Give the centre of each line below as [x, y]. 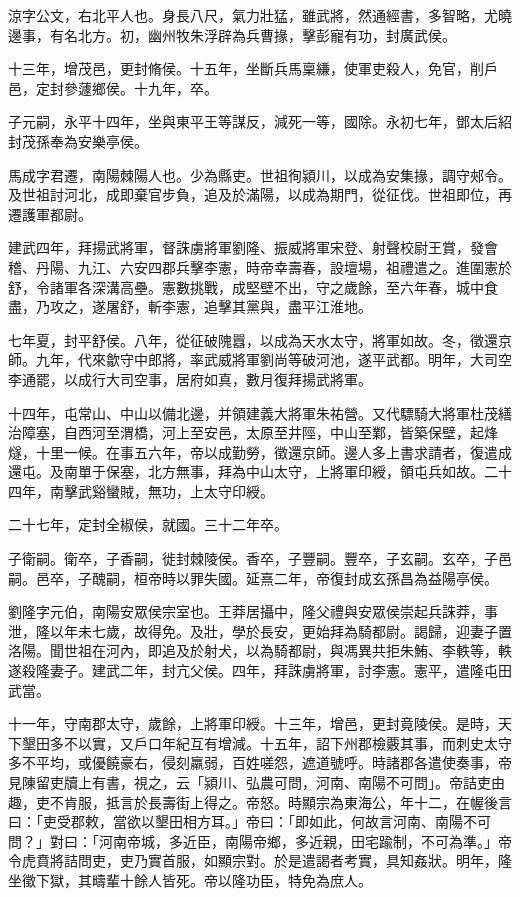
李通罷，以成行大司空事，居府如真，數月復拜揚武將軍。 [190, 378]
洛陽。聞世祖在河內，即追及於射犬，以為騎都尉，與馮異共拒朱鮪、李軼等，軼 [260, 650]
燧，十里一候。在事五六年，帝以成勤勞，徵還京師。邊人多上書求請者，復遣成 [260, 451]
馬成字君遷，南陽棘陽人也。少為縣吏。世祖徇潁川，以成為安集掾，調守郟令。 [260, 174]
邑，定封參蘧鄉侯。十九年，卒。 [113, 87]
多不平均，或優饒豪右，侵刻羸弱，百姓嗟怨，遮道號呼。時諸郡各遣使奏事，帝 [260, 762]
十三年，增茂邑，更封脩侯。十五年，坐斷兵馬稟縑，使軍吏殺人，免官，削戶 [253, 68]
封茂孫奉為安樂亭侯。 [78, 140]
